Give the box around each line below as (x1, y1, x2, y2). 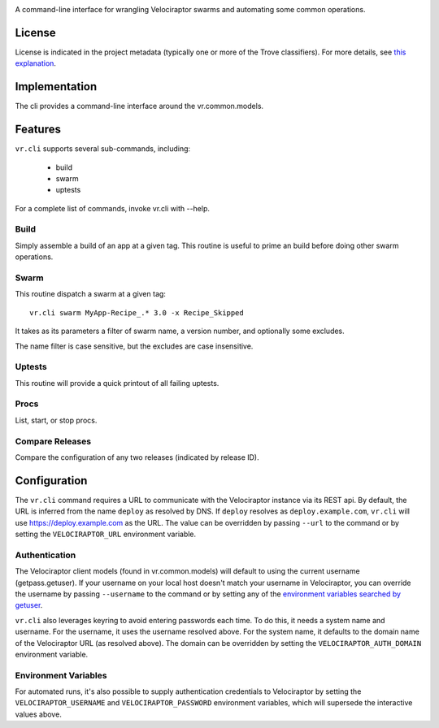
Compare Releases (15, 435, 92, 447)
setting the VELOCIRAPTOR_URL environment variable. (15, 529, 197, 539)
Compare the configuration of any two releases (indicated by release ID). (15, 452, 259, 462)
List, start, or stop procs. (15, 415, 98, 425)
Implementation (15, 80, 98, 93)
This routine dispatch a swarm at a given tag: (15, 289, 167, 299)
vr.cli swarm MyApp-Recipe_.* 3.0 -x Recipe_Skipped (29, 308, 244, 317)
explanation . (15, 58, 57, 68)
